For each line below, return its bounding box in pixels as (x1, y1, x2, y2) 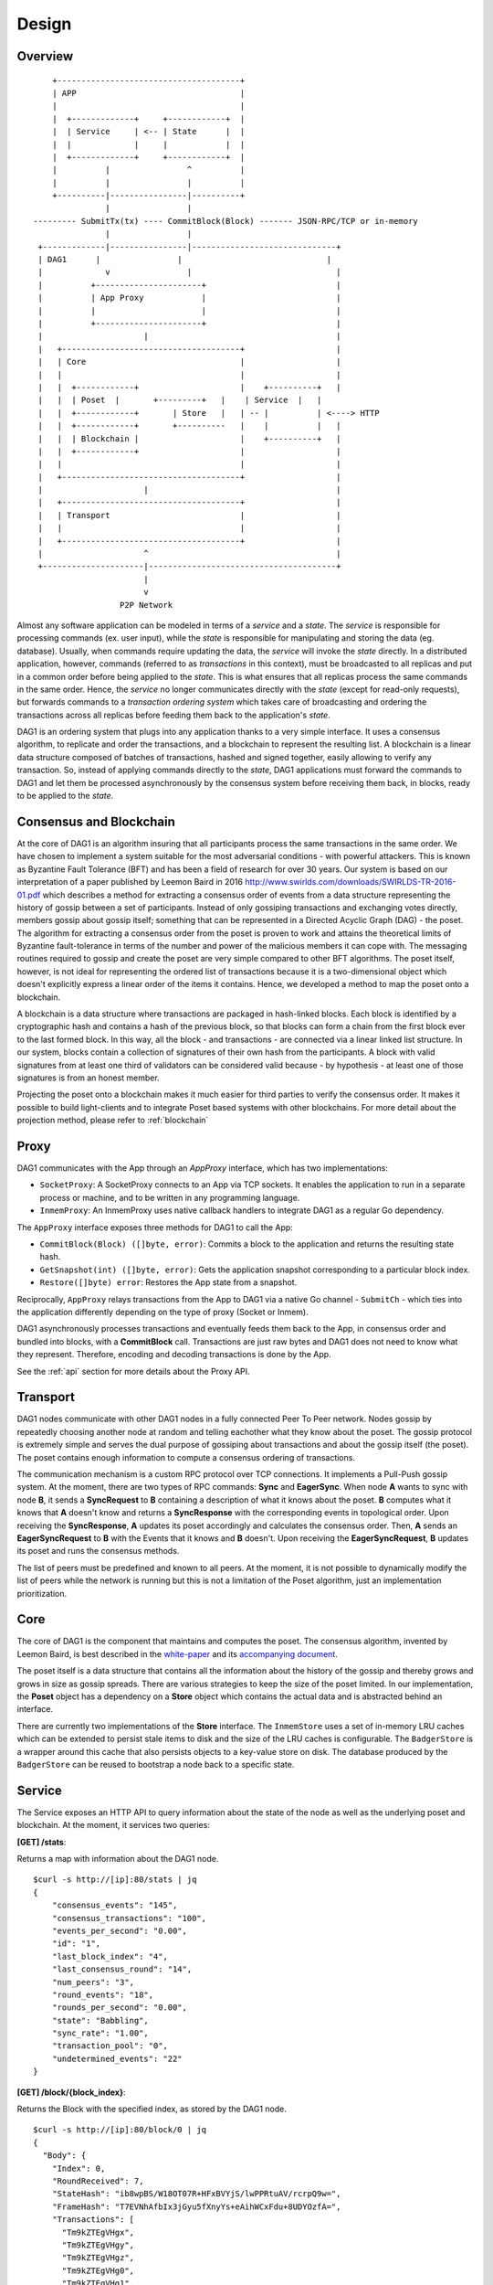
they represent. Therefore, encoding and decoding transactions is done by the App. (16, 1349, 332, 1360)
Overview (16, 48, 74, 64)
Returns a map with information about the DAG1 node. (16, 1854, 219, 1865)
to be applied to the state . (16, 791, 114, 802)
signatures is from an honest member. (16, 1072, 160, 1083)
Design (16, 14, 72, 34)
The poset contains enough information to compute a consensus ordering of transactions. (16, 1451, 356, 1462)
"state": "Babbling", (51, 2015, 150, 2025)
